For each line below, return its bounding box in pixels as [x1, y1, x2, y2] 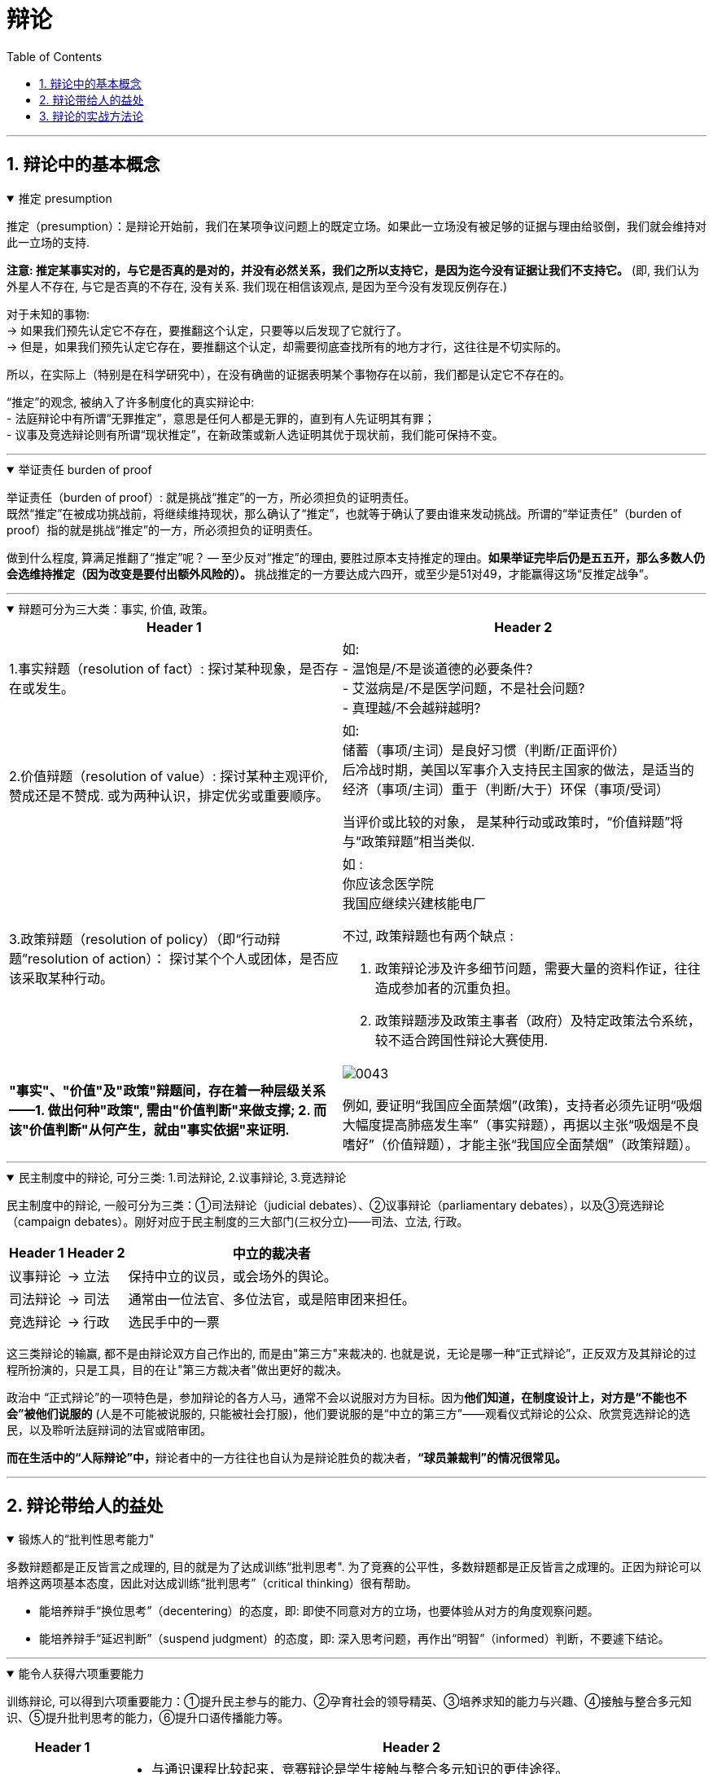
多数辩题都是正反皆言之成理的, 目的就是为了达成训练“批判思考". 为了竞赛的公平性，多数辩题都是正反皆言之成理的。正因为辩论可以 [7, 1560, 702, 1574]
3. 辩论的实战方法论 [39, 108, 144, 123]
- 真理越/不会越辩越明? [342, 699, 481, 716]
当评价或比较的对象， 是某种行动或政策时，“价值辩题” [342, 813, 671, 830]
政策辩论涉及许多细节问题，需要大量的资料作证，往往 [374, 959, 701, 977]
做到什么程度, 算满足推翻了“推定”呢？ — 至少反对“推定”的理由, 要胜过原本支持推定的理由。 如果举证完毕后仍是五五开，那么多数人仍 [7, 550, 705, 564]
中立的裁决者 [232, 1245, 311, 1262]
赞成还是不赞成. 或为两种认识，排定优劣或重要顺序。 [9, 787, 330, 804]
